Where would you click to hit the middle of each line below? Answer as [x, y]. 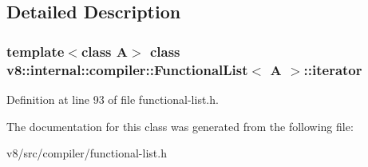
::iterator [333, 69]
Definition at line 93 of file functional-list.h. [113, 99]
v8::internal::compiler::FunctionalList [127, 69]
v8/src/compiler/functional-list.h [87, 153]
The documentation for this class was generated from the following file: [180, 126]
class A [105, 51]
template [36, 51]
